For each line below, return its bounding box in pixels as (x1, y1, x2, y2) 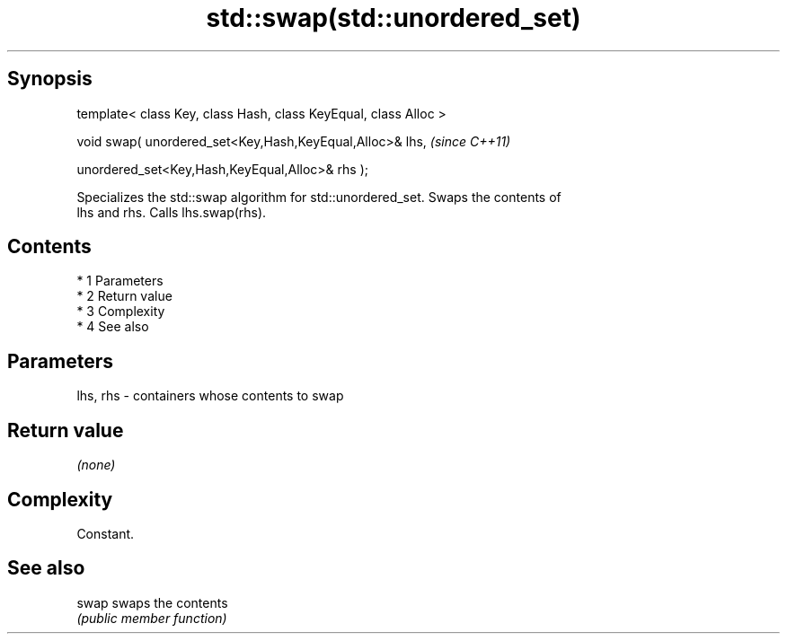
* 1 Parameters (76, 273, 164, 289)
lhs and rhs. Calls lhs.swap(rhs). (76, 204, 267, 220)
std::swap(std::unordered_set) (206, 3, 581, 33)
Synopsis (7, 67, 93, 91)
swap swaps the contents (76, 594, 228, 610)
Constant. (76, 525, 135, 541)
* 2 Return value (76, 288, 172, 304)
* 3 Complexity (76, 303, 165, 320)
